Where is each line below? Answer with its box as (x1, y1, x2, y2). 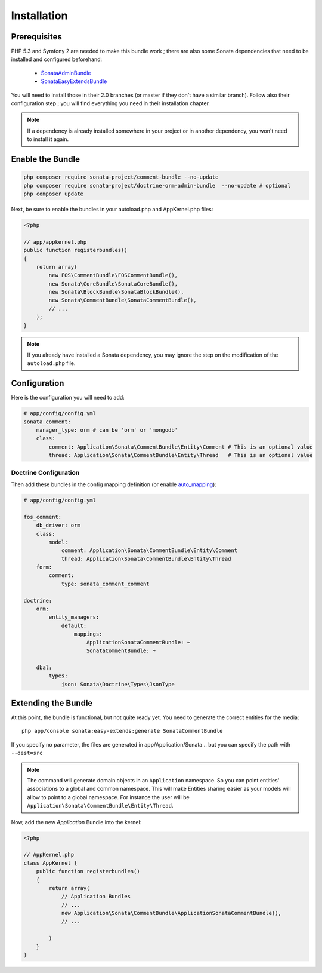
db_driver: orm (36, 522, 80, 529)
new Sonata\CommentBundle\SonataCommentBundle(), (48, 297, 197, 304)
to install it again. (27, 136, 69, 143)
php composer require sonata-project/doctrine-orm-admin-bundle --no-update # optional (23, 182, 292, 189)
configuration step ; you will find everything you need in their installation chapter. (11, 100, 210, 107)
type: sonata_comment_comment (61, 580, 150, 587)
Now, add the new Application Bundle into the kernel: (11, 818, 142, 825)
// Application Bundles (61, 893, 131, 900)
